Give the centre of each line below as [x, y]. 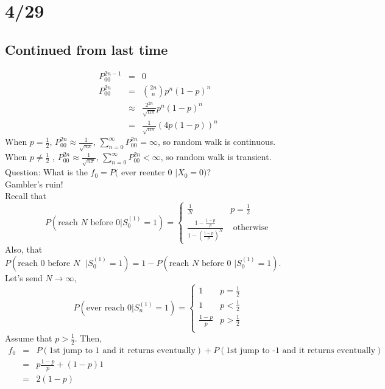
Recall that [26, 196]
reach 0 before [44, 263]
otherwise [251, 228]
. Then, [88, 338]
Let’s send [24, 277]
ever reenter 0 [147, 172]
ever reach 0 [109, 308]
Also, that [24, 249]
